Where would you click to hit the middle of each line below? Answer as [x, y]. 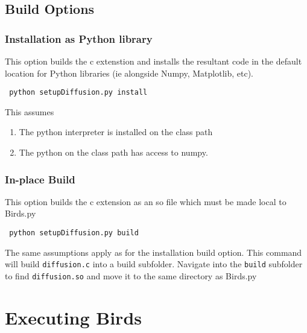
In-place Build [40, 179]
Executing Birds [73, 317]
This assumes [30, 111]
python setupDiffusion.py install [78, 93]
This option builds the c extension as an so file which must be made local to [146, 201]
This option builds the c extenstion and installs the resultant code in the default [153, 61]
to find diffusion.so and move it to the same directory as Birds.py [131, 275]
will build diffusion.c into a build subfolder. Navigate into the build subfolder [154, 264]
